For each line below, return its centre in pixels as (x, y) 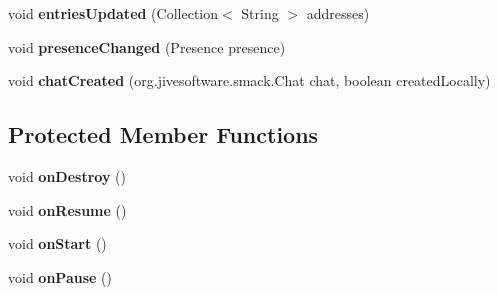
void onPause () (60, 276)
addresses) (338, 13)
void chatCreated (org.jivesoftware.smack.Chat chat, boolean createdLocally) (249, 80)
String (260, 13)
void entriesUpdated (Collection (113, 13)
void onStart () (57, 243)
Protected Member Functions (163, 134)
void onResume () (67, 209)
